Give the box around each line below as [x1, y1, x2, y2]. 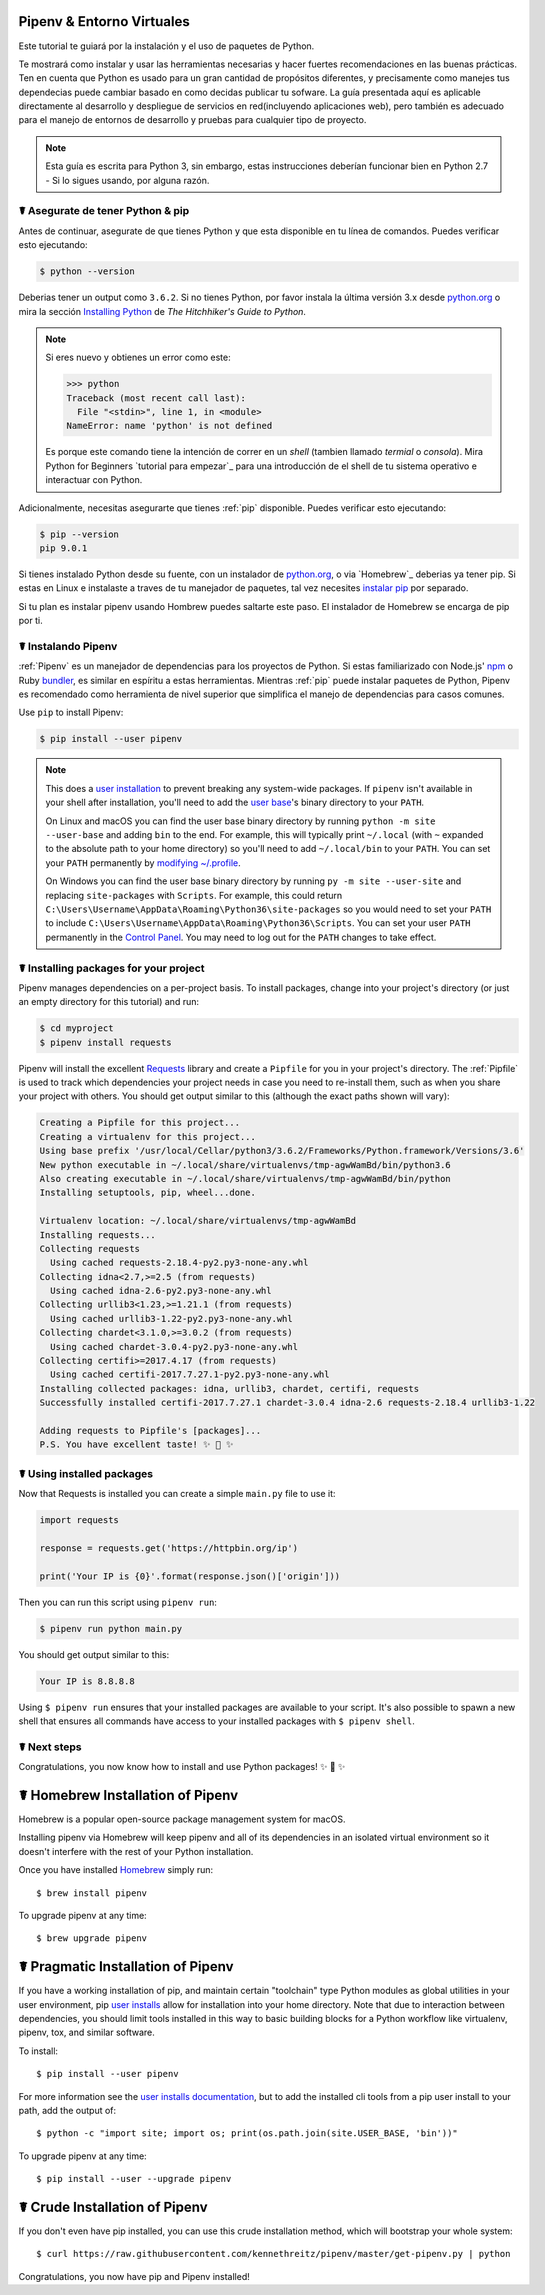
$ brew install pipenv [36, 1887, 148, 1899]
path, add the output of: [18, 2105, 117, 2116]
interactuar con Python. [45, 474, 143, 486]
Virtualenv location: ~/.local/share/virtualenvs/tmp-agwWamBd [39, 1215, 357, 1227]
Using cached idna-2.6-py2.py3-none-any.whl [50, 1285, 272, 1297]
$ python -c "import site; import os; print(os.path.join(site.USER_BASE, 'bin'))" [36, 2128, 459, 2139]
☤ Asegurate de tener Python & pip [18, 204, 190, 218]
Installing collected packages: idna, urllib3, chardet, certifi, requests [39, 1383, 420, 1394]
